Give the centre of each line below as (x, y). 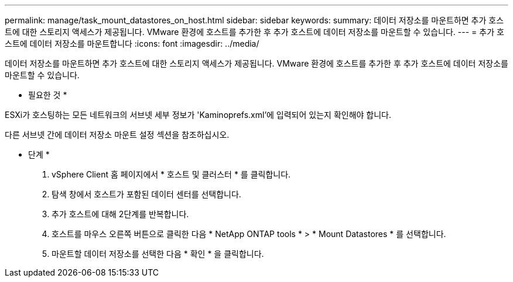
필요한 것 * (48, 95)
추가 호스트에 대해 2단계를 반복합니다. (120, 214)
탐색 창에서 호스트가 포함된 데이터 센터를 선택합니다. (146, 194)
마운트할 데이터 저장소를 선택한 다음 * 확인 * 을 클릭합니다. (158, 254)
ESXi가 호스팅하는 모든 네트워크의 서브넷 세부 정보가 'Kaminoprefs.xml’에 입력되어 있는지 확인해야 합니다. (198, 115)
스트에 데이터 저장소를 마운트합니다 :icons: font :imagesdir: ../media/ (132, 43)
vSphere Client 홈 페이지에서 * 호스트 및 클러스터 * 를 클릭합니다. (171, 174)
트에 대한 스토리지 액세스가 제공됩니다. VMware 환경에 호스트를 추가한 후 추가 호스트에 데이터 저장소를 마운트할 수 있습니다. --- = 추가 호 (254, 32)
